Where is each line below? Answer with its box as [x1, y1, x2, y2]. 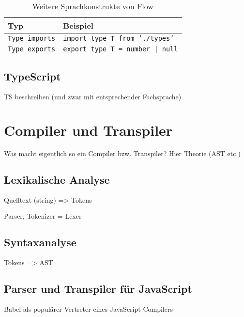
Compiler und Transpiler [4, 120, 173, 140]
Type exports [8, 45, 56, 53]
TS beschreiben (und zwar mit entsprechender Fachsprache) [4, 92, 182, 102]
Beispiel [63, 20, 93, 31]
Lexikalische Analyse [4, 172, 110, 187]
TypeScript [4, 69, 61, 84]
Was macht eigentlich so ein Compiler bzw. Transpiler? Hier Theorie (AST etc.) [4, 148, 241, 158]
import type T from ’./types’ [63, 34, 174, 42]
